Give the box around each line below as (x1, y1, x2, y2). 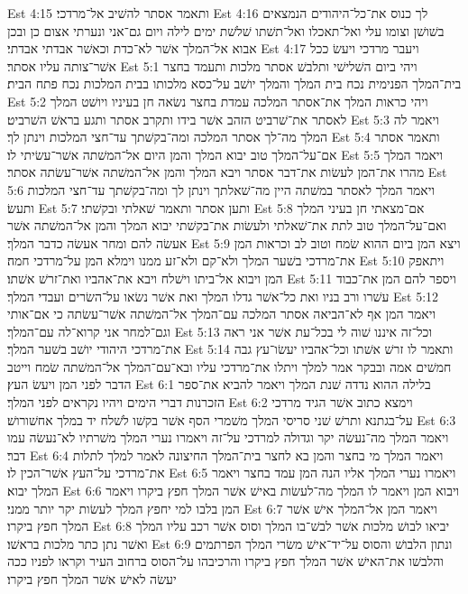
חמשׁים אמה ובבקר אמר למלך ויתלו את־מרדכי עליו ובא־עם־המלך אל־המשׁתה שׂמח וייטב (7, 357, 452, 376)
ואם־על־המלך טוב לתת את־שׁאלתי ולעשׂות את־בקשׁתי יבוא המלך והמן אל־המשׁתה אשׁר (7, 216, 446, 235)
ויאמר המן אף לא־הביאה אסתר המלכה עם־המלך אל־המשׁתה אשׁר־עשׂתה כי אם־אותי (7, 304, 436, 323)
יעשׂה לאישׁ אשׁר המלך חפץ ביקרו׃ (7, 570, 177, 588)
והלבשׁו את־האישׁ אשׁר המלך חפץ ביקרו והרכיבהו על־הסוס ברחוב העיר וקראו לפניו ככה (7, 552, 444, 571)
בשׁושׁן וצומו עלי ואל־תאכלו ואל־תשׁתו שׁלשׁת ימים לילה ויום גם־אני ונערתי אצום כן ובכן (7, 21, 445, 40)
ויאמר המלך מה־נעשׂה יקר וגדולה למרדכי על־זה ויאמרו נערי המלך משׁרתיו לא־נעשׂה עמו (7, 428, 449, 447)
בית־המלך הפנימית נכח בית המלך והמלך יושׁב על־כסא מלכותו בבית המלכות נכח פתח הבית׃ (7, 74, 462, 93)
